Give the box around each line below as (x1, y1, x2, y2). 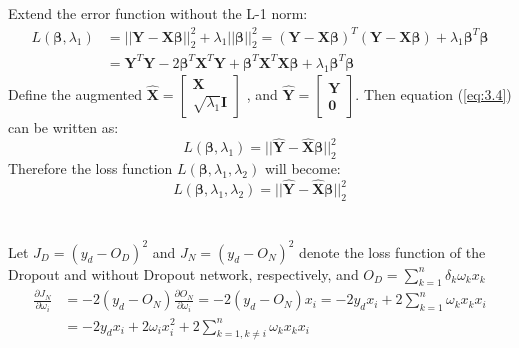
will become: (264, 158, 341, 179)
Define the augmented (8, 83, 142, 104)
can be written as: (8, 116, 119, 137)
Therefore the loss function (8, 158, 173, 179)
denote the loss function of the (299, 241, 486, 262)
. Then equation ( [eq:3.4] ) (355, 83, 512, 104)
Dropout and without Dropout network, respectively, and (8, 263, 359, 284)
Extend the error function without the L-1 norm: (8, 3, 308, 24)
